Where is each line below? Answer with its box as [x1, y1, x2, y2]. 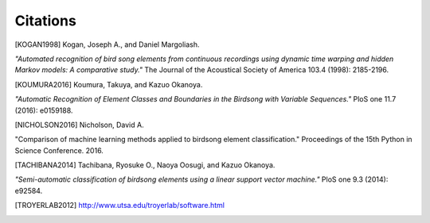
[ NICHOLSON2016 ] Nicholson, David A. [14, 120, 144, 129]
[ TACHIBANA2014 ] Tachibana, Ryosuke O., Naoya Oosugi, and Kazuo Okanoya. [14, 160, 276, 170]
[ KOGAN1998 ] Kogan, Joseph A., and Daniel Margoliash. [14, 40, 200, 49]
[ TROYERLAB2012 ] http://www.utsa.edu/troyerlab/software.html [14, 201, 225, 210]
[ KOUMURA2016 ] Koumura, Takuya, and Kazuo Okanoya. [14, 79, 203, 89]
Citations [14, 12, 77, 29]
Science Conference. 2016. [14, 145, 104, 155]
